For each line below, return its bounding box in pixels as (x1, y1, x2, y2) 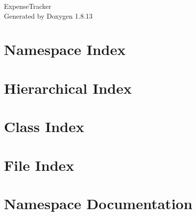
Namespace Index (4, 39, 126, 59)
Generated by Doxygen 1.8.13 (4, 10, 93, 21)
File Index (4, 155, 74, 175)
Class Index (4, 116, 84, 136)
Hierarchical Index (4, 78, 132, 98)
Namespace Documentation (4, 193, 193, 213)
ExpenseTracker (4, 1, 51, 11)
